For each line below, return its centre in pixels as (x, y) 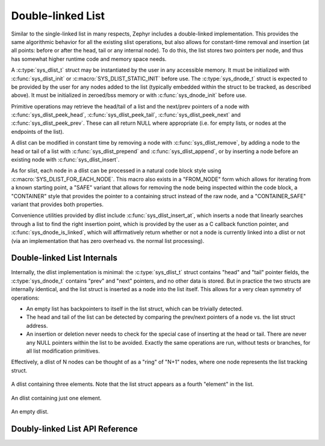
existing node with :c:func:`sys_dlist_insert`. (65, 160)
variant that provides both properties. (57, 204)
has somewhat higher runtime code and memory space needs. (89, 59)
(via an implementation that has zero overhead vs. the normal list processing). (108, 240)
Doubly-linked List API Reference (74, 429)
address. (37, 325)
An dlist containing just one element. (56, 398)
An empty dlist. (30, 411)
